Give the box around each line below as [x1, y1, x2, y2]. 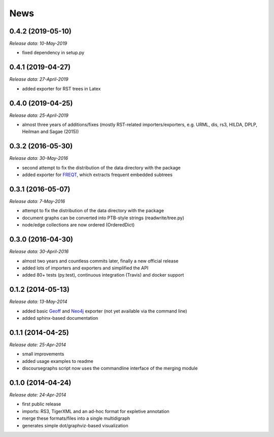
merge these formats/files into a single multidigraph [22, 415, 130, 421]
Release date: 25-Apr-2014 [9, 342, 66, 348]
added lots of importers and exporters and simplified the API [22, 264, 149, 271]
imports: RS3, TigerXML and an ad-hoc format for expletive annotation [22, 408, 169, 414]
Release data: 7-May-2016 [9, 198, 65, 205]
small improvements [22, 351, 64, 357]
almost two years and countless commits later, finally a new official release [22, 258, 179, 264]
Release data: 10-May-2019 [9, 41, 67, 47]
